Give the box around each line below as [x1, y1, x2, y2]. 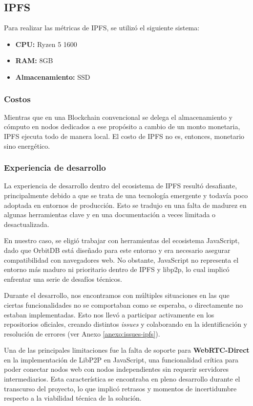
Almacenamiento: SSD [15, 71, 90, 82]
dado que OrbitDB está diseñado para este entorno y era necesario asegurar [4, 245, 231, 255]
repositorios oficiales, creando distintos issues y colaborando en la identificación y [4, 319, 248, 329]
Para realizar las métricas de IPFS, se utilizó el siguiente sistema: [4, 23, 200, 33]
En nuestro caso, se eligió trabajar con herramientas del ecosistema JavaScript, [4, 235, 240, 246]
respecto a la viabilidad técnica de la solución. [4, 393, 142, 403]
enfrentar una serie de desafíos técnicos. [4, 273, 122, 284]
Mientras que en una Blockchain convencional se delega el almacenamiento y [4, 112, 232, 122]
